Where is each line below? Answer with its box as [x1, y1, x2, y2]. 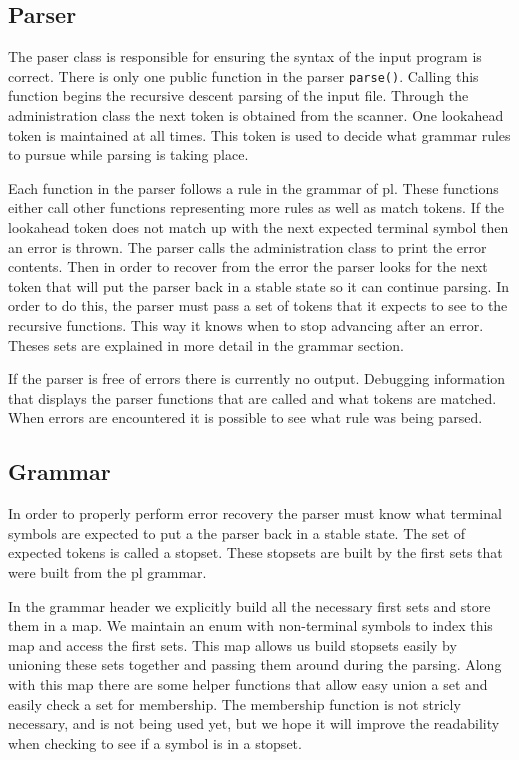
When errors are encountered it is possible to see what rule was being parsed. [8, 407, 483, 428]
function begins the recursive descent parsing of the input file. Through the [8, 85, 469, 106]
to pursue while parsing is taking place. [8, 144, 249, 165]
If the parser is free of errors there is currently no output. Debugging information [8, 368, 506, 389]
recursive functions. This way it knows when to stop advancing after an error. [8, 314, 484, 335]
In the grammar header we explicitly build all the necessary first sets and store [8, 595, 491, 616]
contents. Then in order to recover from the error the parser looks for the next [8, 256, 488, 277]
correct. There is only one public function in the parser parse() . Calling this [8, 65, 479, 86]
